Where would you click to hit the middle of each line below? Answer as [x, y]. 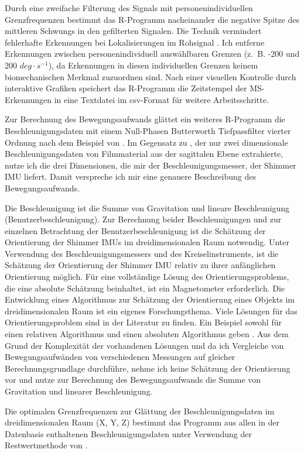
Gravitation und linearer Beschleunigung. [79, 391]
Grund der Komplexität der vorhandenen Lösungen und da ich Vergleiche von [144, 345]
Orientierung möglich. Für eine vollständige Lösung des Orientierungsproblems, [147, 277]
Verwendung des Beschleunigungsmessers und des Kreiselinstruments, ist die [142, 253]
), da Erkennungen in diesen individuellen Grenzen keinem [153, 65]
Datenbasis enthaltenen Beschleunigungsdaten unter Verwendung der [129, 433]
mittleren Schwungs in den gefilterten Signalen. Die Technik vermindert [133, 31]
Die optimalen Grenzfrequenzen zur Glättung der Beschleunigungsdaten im [140, 411]
